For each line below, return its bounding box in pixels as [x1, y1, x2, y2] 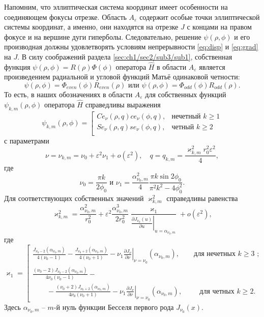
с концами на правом [187, 21, 252, 32]
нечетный [171, 112, 201, 120]
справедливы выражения [85, 99, 161, 109]
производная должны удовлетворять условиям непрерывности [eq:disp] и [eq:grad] [4, 41, 258, 52]
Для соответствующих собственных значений [4, 193, 144, 204]
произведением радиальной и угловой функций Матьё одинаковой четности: [4, 71, 240, 82]
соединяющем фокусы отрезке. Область [4, 11, 127, 22]
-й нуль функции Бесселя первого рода [53, 301, 174, 312]
